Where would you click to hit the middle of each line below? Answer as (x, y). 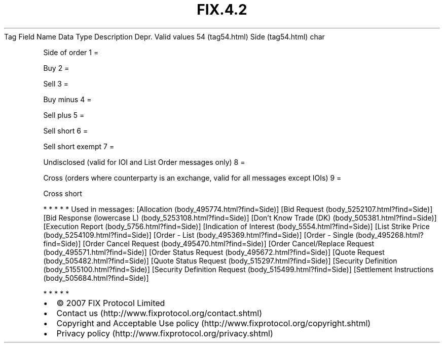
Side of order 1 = (71, 52)
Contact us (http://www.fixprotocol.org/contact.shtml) (159, 313)
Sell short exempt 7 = (79, 146)
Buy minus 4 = (67, 99)
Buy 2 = (56, 68)
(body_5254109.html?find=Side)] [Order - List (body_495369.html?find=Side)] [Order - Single (198, 235)
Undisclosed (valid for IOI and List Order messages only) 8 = (144, 162)
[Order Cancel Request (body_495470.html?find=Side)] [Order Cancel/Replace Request (229, 243)
